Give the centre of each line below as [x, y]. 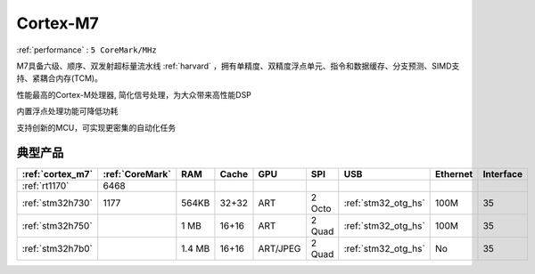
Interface [503, 174]
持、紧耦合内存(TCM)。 [59, 78]
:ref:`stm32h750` [57, 226]
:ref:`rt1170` [45, 186]
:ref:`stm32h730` [57, 203]
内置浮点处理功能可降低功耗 [67, 111]
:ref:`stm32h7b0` [58, 249]
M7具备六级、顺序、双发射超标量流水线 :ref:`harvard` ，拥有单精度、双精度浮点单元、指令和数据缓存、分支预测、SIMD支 [238, 66]
